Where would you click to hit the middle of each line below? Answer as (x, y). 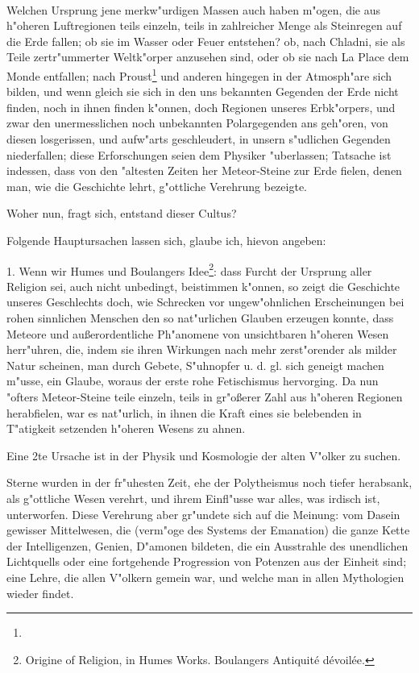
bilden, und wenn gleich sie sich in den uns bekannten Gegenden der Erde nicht (203, 91)
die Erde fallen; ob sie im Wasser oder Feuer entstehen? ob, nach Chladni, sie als (206, 41)
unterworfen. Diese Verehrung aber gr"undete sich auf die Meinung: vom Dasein (203, 514)
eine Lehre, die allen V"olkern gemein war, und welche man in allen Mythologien (205, 577)
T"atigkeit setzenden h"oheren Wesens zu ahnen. (126, 428)
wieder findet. (40, 593)
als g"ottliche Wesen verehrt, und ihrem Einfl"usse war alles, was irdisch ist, (193, 498)
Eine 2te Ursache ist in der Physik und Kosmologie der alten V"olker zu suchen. (204, 455)
